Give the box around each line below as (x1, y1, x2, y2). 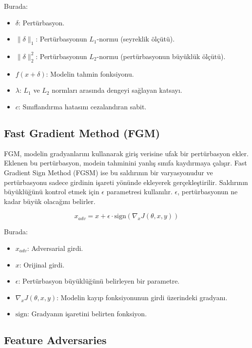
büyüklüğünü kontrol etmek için (4, 186, 99, 197)
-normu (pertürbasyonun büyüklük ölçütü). (97, 51, 226, 61)
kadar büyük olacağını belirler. (4, 196, 96, 206)
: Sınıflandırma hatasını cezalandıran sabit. (18, 101, 147, 111)
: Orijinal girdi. (19, 259, 65, 269)
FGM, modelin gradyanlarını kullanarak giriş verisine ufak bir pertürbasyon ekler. (4, 148, 249, 158)
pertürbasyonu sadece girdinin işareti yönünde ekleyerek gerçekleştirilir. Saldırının (4, 177, 248, 187)
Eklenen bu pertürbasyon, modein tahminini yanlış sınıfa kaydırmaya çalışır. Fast (4, 158, 247, 168)
